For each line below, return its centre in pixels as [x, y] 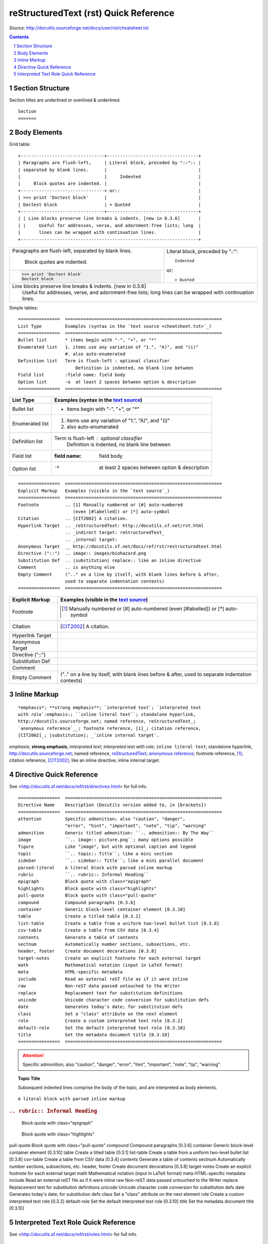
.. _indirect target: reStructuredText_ [115, 533]
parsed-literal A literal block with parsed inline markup [95, 868]
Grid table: [20, 144]
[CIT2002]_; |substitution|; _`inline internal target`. [89, 735]
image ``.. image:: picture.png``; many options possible [106, 840]
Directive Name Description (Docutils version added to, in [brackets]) [112, 805]
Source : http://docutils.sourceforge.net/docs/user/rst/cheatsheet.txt [79, 28]
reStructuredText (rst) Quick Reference [92, 13]
